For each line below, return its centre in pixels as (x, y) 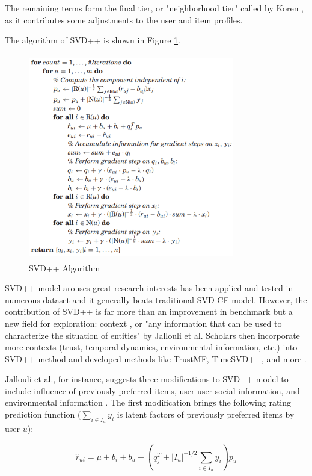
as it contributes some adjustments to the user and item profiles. (124, 20)
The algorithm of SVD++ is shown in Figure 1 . (93, 40)
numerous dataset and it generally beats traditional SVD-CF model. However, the (156, 299)
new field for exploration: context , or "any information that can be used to (143, 323)
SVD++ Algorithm (65, 267)
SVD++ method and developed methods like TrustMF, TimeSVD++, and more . (156, 358)
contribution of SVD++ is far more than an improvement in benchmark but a (149, 311)
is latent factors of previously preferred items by (206, 414)
